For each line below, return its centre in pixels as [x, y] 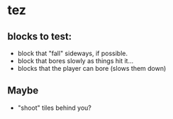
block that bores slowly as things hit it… [76, 61]
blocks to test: [40, 36]
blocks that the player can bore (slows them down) [92, 68]
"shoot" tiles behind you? [55, 108]
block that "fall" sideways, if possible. [73, 53]
